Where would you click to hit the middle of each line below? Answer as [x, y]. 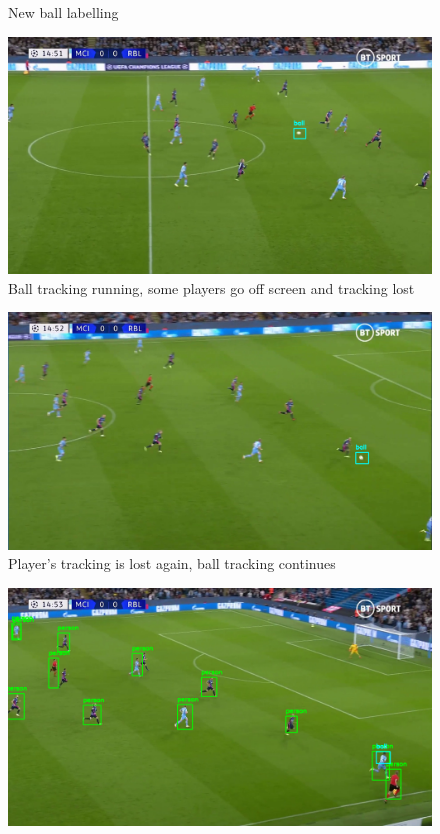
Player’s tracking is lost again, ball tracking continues [172, 563]
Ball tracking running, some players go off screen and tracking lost [211, 287]
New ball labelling [63, 12]
